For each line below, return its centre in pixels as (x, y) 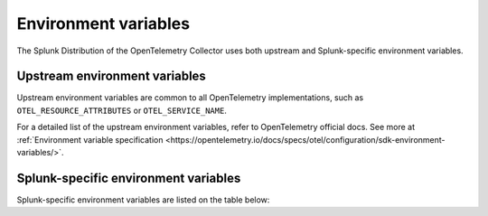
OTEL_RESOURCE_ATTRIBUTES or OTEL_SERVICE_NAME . (122, 110)
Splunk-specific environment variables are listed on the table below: (143, 200)
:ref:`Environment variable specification (90, 139)
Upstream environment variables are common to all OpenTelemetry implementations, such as (190, 98)
